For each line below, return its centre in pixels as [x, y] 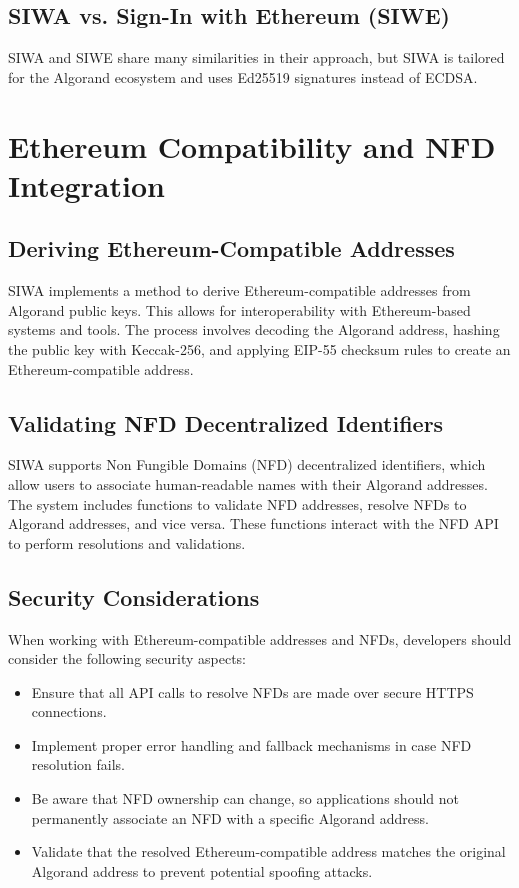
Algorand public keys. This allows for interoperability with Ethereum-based [239, 309]
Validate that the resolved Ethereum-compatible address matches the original [268, 851]
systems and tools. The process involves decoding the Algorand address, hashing [254, 329]
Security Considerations [134, 596]
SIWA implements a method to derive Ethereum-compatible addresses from [239, 290]
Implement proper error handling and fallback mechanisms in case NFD [251, 744]
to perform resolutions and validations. [127, 542]
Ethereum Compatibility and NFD [252, 145]
